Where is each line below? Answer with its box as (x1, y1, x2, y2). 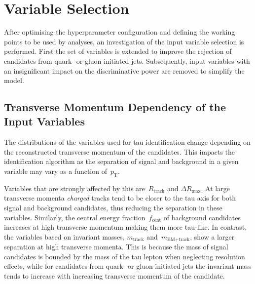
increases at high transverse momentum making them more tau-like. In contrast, (4, 222, 247, 232)
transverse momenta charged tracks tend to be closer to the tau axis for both (4, 193, 236, 203)
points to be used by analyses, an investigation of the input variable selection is (4, 36, 244, 46)
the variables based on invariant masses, (4, 231, 125, 242)
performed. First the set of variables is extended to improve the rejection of (4, 46, 232, 56)
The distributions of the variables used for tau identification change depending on (4, 137, 251, 147)
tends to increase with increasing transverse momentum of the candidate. (4, 271, 225, 281)
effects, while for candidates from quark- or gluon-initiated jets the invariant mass (4, 261, 252, 271)
